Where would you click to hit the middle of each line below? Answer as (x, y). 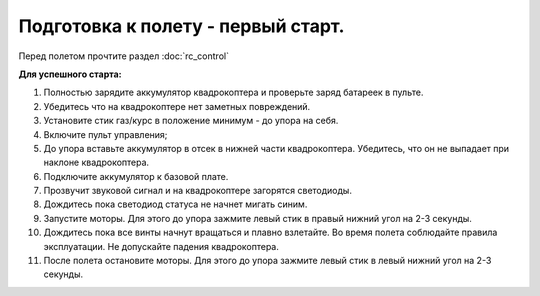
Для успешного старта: (70, 74)
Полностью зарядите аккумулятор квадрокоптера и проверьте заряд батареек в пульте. (233, 92)
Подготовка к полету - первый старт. (181, 26)
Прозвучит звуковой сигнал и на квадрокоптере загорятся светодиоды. (197, 191)
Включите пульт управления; (105, 134)
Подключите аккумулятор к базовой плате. (136, 176)
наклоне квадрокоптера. (96, 162)
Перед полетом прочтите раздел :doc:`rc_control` (124, 56)
